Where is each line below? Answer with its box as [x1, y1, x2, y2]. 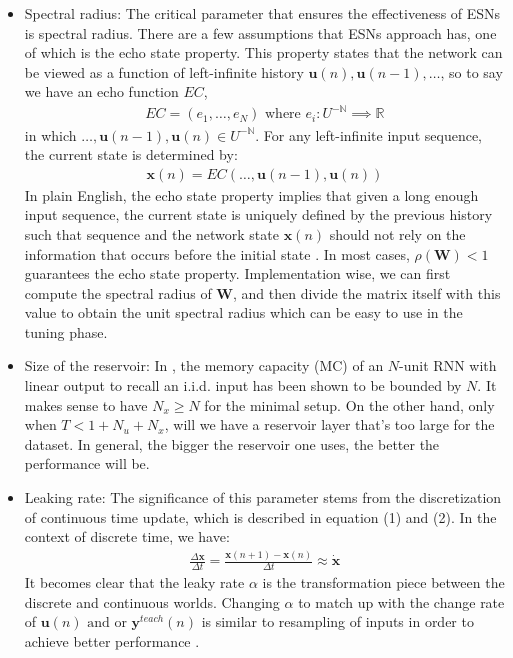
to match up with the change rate [298, 591, 505, 612]
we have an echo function [24, 81, 179, 102]
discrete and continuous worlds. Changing [24, 591, 280, 612]
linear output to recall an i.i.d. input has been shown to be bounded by [24, 375, 462, 396]
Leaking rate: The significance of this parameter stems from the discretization [24, 487, 502, 508]
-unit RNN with [399, 355, 497, 376]
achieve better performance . [24, 630, 200, 651]
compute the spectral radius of [24, 282, 212, 303]
